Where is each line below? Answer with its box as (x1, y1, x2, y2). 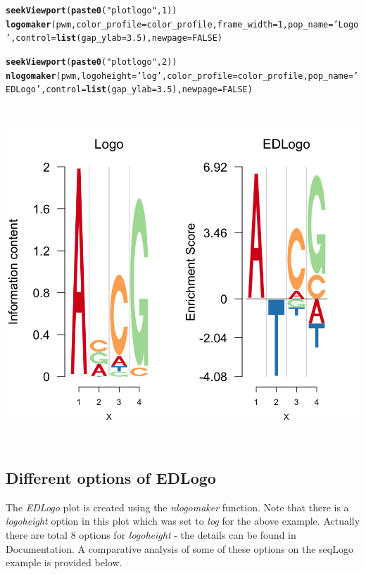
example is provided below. (6, 555, 122, 570)
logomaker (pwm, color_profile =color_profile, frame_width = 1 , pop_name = (6, 19, 334, 30)
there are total (6, 527, 68, 542)
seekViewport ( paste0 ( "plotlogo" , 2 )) (6, 56, 177, 67)
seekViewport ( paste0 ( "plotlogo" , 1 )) (6, 6, 177, 15)
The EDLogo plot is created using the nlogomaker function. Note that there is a (6, 499, 349, 514)
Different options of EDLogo (6, 466, 216, 488)
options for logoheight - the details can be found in (79, 527, 296, 542)
